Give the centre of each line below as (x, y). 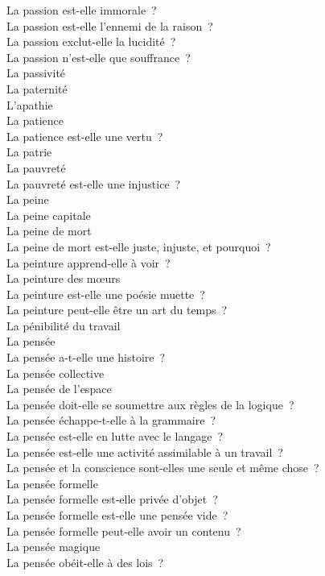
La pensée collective (56, 373)
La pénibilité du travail (64, 325)
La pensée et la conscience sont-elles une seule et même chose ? (163, 468)
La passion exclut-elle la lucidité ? (91, 41)
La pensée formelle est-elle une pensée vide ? (117, 515)
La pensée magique (53, 547)
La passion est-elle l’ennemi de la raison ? (110, 25)
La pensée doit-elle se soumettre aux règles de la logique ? (150, 404)
